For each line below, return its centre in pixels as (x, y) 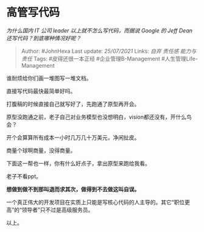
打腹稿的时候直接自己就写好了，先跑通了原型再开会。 (73, 104)
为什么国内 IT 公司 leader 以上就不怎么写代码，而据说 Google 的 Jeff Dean (100, 30)
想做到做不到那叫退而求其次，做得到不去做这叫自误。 (73, 189)
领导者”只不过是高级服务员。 (58, 209)
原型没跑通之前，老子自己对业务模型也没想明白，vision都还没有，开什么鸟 (99, 117)
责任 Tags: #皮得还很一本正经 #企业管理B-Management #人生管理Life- (109, 58)
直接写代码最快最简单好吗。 (41, 91)
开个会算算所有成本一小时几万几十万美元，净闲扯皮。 (73, 137)
